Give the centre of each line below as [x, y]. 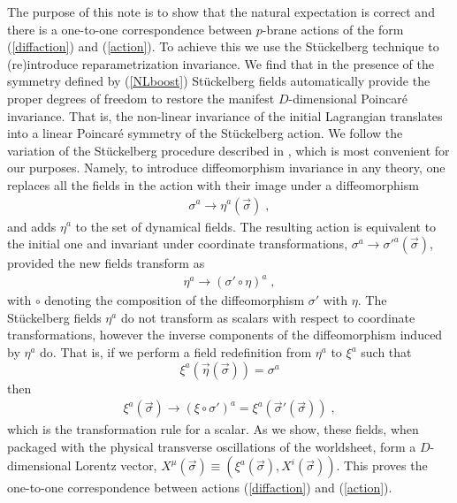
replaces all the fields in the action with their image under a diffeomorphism [213, 184]
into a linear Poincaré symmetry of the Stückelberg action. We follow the [205, 133]
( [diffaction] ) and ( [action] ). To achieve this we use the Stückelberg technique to [223, 46]
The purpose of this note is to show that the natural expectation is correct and [221, 11]
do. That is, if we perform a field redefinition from [176, 352]
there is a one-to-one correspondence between [130, 29]
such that [386, 352]
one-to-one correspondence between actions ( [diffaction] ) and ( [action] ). [200, 488]
